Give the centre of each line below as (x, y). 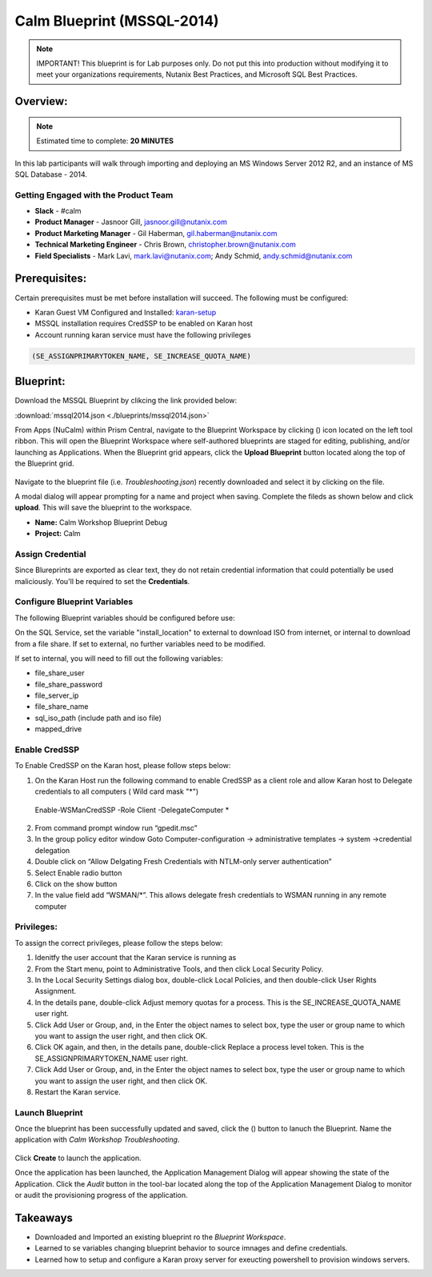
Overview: (41, 101)
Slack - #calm (58, 211)
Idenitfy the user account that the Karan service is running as (136, 958)
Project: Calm (58, 534)
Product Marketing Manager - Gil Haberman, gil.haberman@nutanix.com (156, 233)
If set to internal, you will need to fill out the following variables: (119, 658)
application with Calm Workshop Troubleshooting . (97, 1139)
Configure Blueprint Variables (74, 602)
